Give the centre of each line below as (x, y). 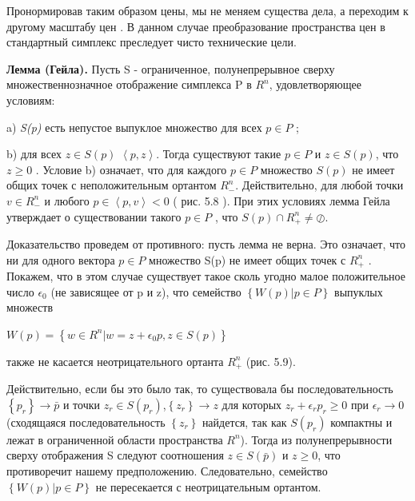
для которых (252, 404)
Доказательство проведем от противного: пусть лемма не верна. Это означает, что (206, 243)
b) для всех (34, 154)
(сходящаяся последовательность (86, 421)
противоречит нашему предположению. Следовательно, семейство (167, 471)
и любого (67, 200)
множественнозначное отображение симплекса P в (129, 84)
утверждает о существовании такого (94, 216)
